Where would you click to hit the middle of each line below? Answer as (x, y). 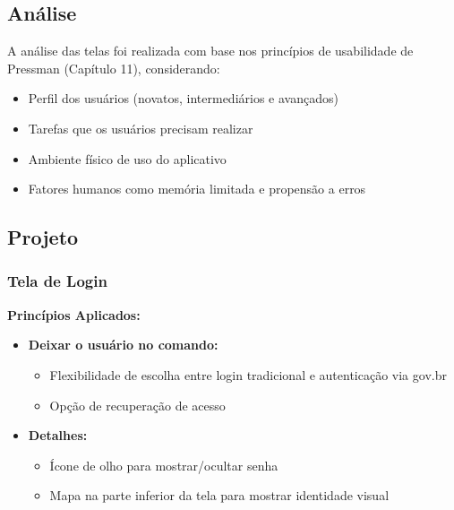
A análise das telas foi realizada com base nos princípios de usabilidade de (210, 51)
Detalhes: (58, 435)
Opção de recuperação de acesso (137, 405)
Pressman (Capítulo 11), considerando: (114, 68)
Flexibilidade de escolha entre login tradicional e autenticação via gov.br (248, 374)
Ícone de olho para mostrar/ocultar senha (164, 465)
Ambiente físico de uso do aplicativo (127, 158)
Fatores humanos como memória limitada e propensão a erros (197, 189)
